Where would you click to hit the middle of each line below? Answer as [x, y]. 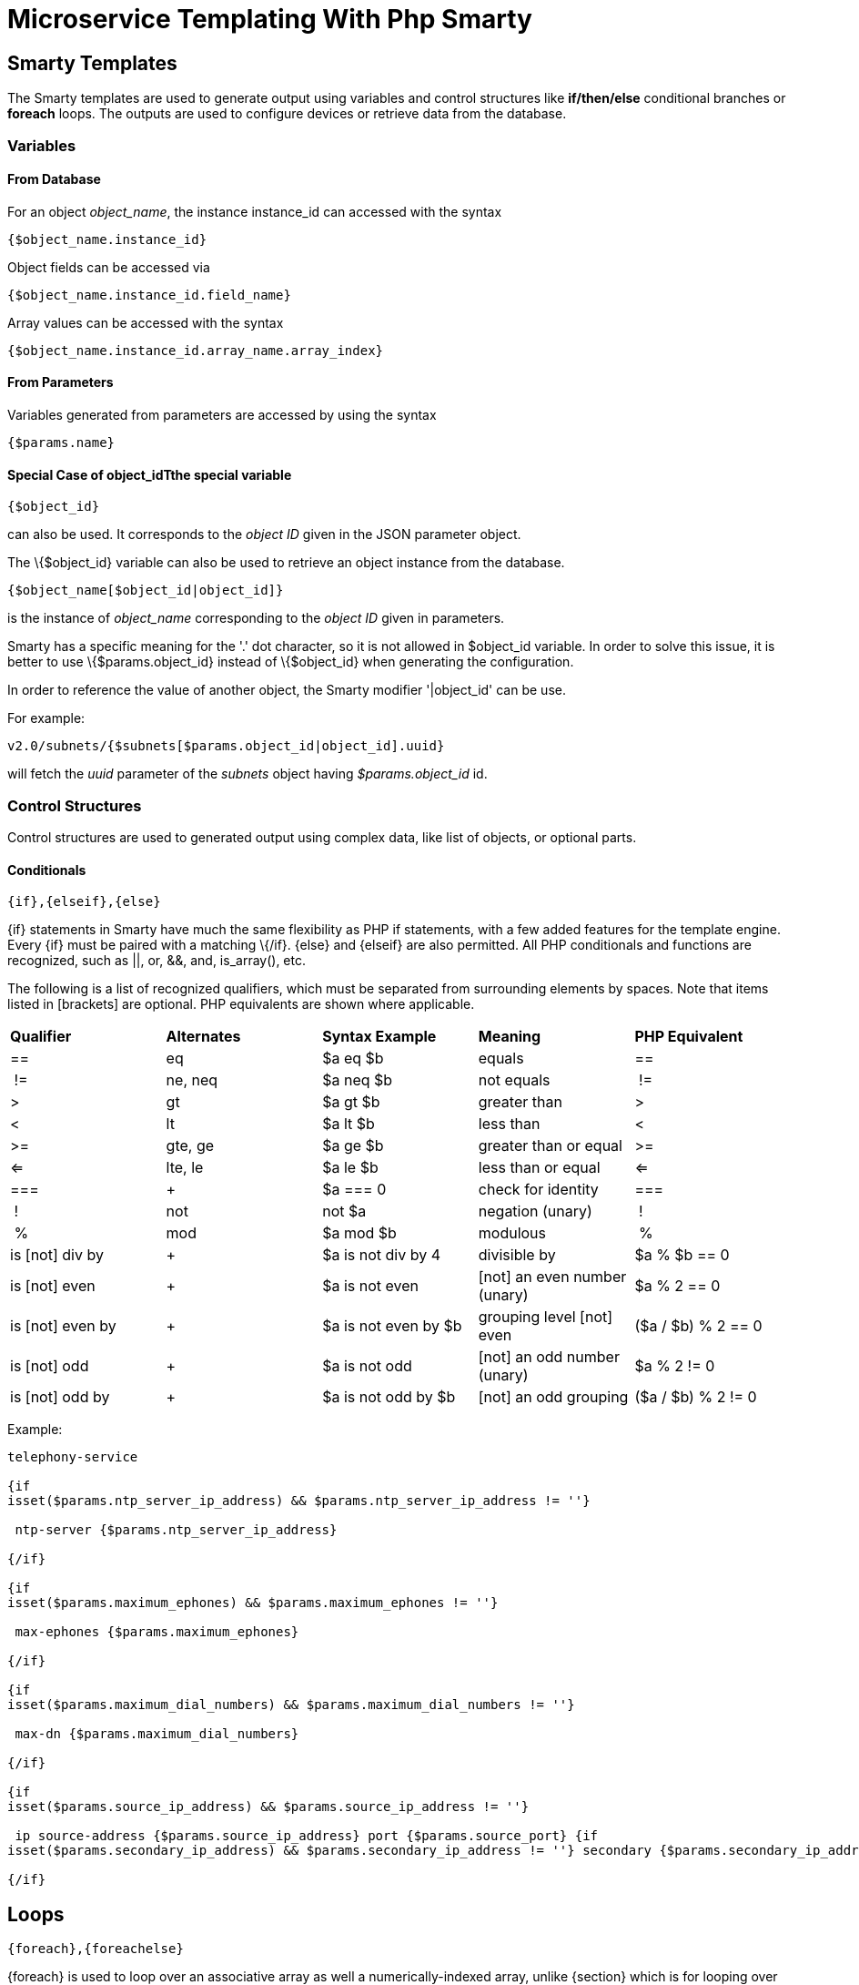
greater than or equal [550, 1146]
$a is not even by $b [392, 1326]
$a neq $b [358, 1080]
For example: [46, 718]
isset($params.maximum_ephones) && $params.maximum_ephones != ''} [253, 1603]
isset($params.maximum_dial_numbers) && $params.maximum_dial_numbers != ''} [291, 1705]
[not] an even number [552, 1277]
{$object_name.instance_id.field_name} [149, 295]
